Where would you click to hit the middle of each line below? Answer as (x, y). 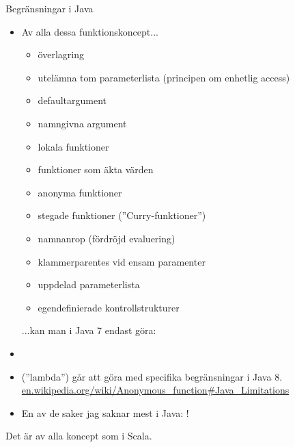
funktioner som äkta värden (96, 169)
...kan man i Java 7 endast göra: (89, 330)
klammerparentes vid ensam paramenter (122, 261)
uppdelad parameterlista (89, 284)
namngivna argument (82, 123)
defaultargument (72, 100)
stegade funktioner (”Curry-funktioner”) (122, 215)
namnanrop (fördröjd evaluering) (107, 238)
